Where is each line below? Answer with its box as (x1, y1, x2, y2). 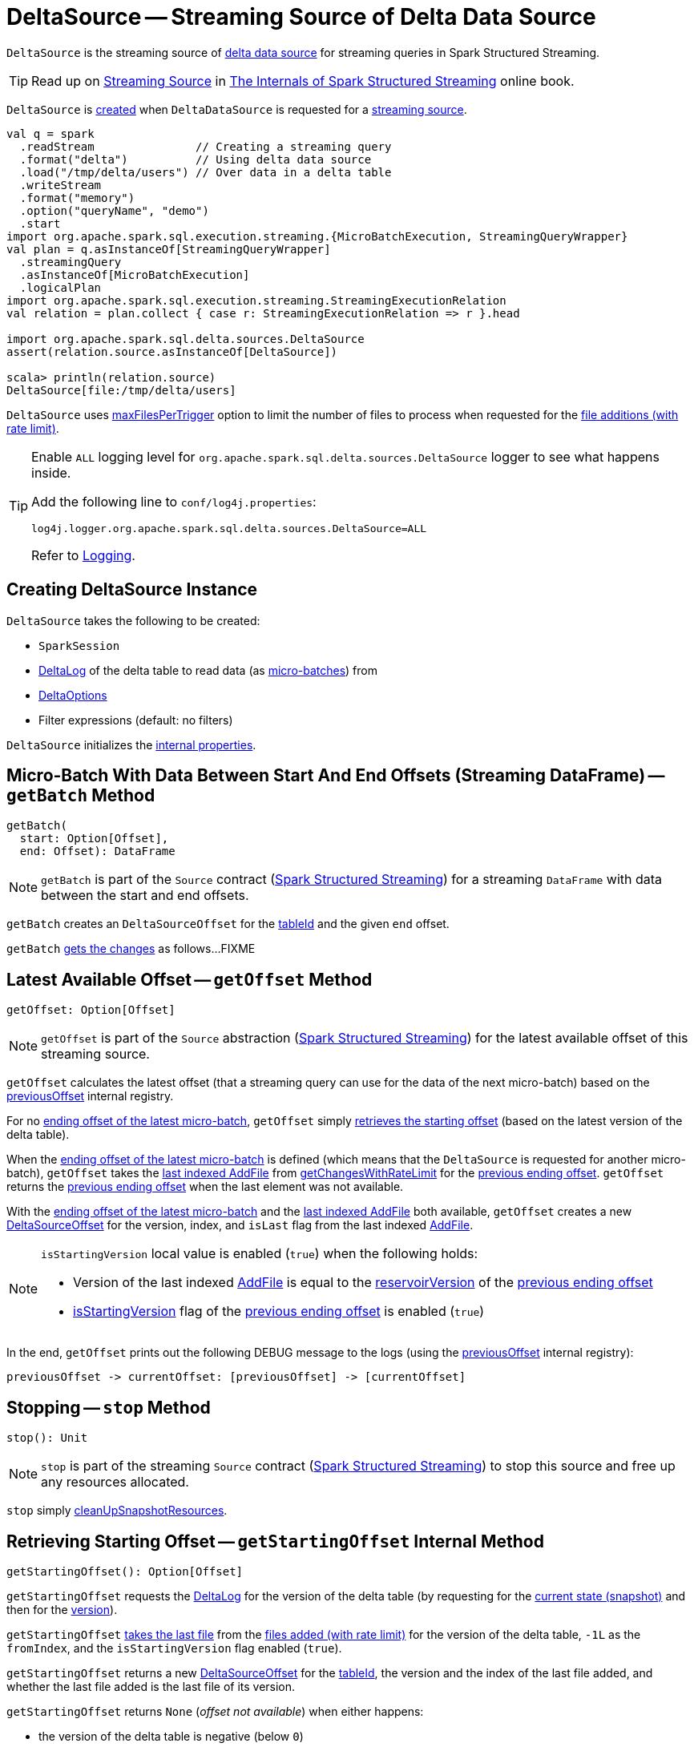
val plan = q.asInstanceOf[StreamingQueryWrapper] (6, 242, 331, 256)
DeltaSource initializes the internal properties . (6, 737, 256, 752)
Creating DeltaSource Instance (6, 579, 258, 600)
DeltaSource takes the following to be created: (6, 613, 260, 627)
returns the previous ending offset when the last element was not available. (6, 1180, 404, 1194)
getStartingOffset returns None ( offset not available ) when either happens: (6, 1704, 424, 1718)
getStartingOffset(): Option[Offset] (6, 1564, 244, 1578)
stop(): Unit (6, 1431, 88, 1445)
